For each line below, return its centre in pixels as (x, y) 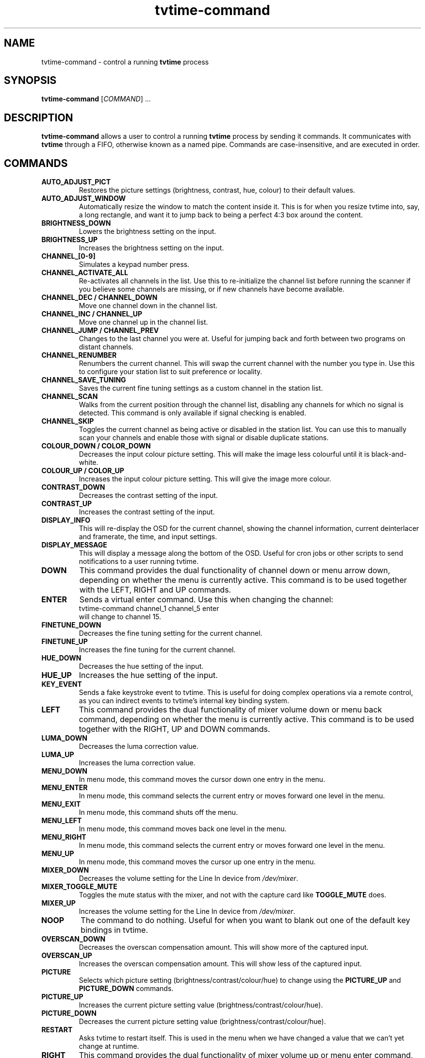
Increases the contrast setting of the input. (147, 512)
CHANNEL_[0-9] (68, 256)
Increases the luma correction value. (137, 763)
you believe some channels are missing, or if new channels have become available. (212, 289)
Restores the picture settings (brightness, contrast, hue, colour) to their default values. (217, 190)
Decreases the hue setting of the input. (141, 666)
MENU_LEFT (62, 821)
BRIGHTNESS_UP (70, 240)
